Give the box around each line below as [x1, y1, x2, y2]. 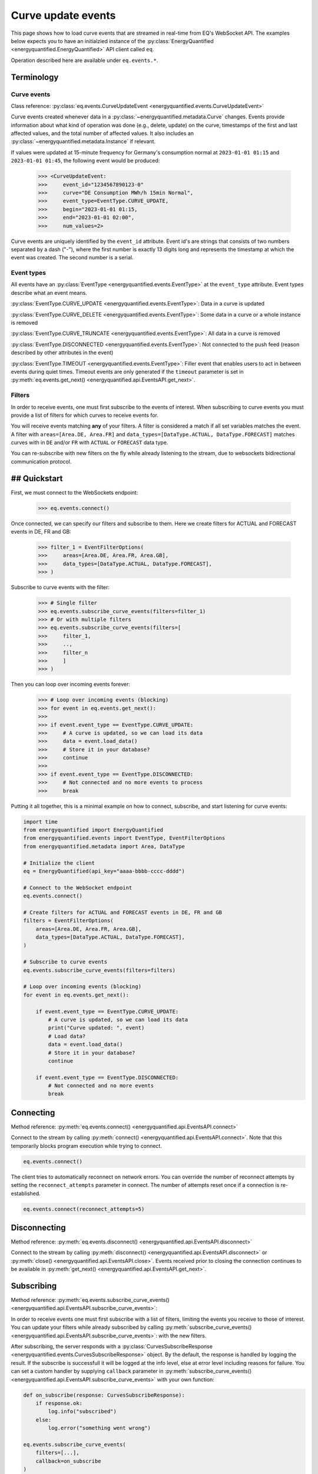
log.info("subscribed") [48, 1408, 117, 1415]
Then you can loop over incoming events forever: [11, 681, 131, 688]
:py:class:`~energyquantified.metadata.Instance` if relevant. [11, 138, 156, 145]
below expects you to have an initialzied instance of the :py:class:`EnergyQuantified [11, 37, 214, 44]
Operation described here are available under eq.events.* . [11, 57, 158, 64]
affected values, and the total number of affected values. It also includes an [11, 130, 194, 137]
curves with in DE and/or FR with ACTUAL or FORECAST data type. [11, 439, 168, 446]
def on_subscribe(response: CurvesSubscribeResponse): [23, 1391, 185, 1399]
